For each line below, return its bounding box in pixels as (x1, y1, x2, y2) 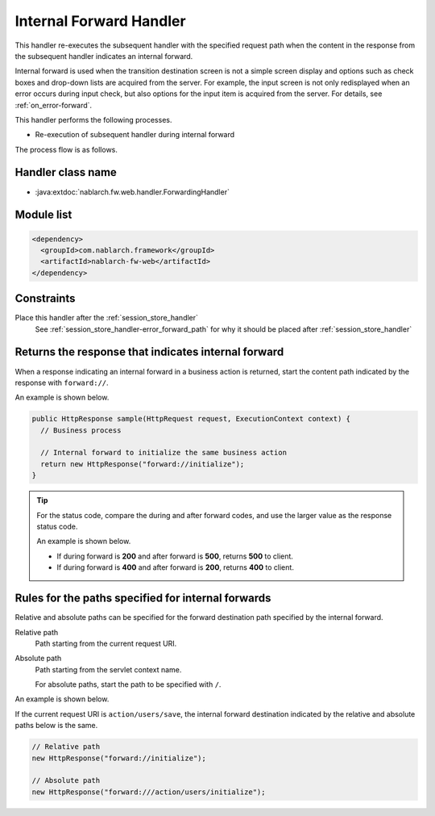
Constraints (14, 291, 76, 306)
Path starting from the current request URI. (35, 638, 177, 648)
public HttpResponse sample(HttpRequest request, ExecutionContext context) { (31, 414, 350, 424)
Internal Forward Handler (14, 12, 186, 30)
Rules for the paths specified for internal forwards (14, 592, 271, 605)
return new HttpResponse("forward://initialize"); (40, 459, 245, 468)
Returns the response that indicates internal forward (14, 345, 284, 359)
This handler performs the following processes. (14, 115, 172, 124)
